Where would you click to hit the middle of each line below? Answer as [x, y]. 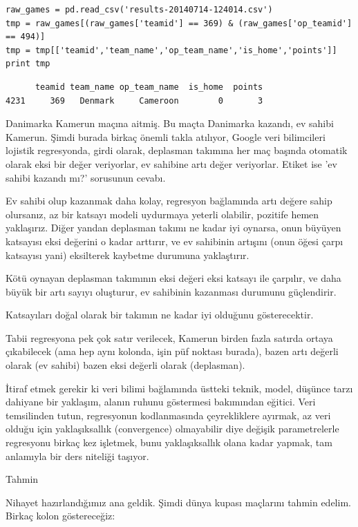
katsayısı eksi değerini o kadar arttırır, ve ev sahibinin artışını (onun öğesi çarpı [175, 241]
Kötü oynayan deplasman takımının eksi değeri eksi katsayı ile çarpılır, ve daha [173, 278]
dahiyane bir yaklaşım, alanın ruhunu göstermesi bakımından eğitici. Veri [161, 402]
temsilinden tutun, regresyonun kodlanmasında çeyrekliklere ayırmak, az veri [168, 415]
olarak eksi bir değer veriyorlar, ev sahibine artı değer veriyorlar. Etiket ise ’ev [171, 163]
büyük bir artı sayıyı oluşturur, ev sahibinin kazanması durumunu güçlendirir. [171, 291]
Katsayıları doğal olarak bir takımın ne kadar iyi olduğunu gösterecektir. [160, 315]
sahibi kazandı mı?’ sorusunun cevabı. [86, 177]
